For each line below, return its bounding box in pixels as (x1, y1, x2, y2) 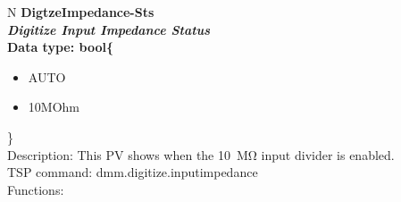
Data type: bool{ (7, 38, 113, 56)
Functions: (7, 180, 64, 198)
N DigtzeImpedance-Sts (7, 3, 155, 21)
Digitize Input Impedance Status (7, 20, 211, 38)
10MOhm (28, 97, 79, 116)
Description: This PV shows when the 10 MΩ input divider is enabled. (7, 145, 395, 164)
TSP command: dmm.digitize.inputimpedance (7, 163, 258, 181)
